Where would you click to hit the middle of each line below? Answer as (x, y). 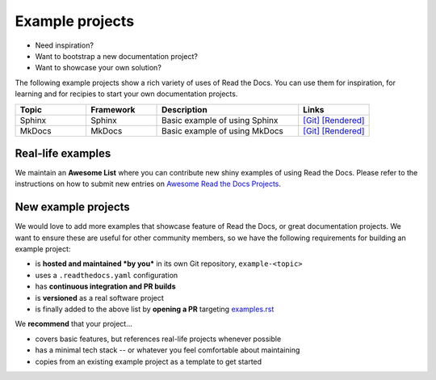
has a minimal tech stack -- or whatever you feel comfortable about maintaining (168, 350)
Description (184, 109)
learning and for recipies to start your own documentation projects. (126, 94)
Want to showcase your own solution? (98, 68)
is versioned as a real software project (100, 298)
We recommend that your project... (74, 324)
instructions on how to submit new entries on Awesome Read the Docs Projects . (148, 184)
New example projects (73, 207)
